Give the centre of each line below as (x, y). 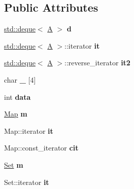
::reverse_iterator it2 (97, 63)
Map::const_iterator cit (41, 148)
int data (18, 97)
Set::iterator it (27, 182)
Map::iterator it (29, 130)
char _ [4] (20, 79)
